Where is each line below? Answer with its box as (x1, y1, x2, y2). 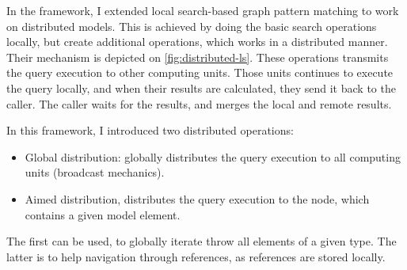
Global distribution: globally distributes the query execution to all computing (25, 148, 401, 165)
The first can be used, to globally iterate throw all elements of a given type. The (6, 233, 397, 249)
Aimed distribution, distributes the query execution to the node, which (25, 190, 370, 207)
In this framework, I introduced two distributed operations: (6, 122, 294, 139)
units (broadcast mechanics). (25, 164, 165, 181)
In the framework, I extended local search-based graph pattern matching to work (6, 2, 399, 18)
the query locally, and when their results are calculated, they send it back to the (6, 79, 396, 96)
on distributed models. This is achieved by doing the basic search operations (6, 17, 377, 34)
